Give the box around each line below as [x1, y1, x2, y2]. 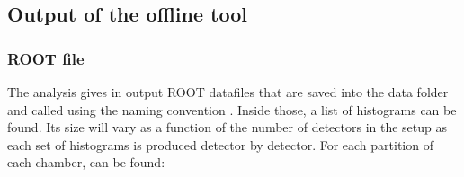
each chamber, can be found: [7, 153, 165, 172]
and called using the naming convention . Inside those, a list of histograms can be [7, 100, 457, 119]
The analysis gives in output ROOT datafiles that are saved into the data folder [7, 83, 449, 101]
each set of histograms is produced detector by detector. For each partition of [7, 135, 433, 154]
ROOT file [7, 47, 85, 69]
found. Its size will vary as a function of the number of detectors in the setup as [7, 118, 448, 137]
